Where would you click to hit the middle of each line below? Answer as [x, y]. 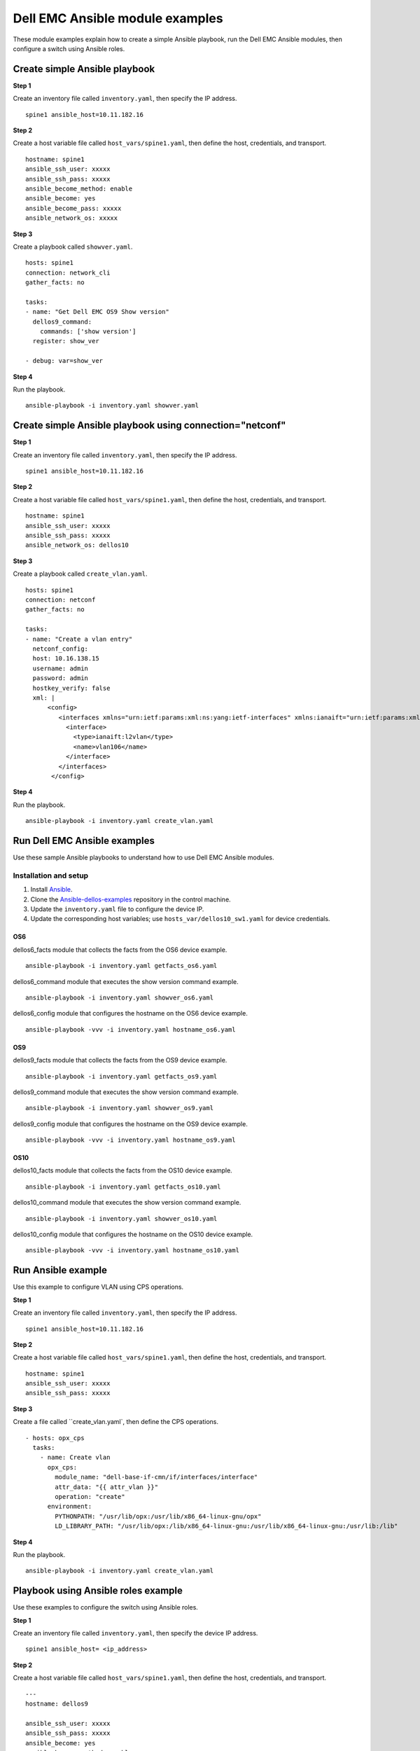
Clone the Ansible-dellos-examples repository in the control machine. [131, 899]
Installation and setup [51, 875]
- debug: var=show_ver [64, 361]
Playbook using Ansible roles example [98, 1591]
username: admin [61, 668]
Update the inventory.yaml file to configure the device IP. [117, 909]
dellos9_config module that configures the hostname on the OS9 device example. [130, 1123]
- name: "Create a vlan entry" [79, 639]
